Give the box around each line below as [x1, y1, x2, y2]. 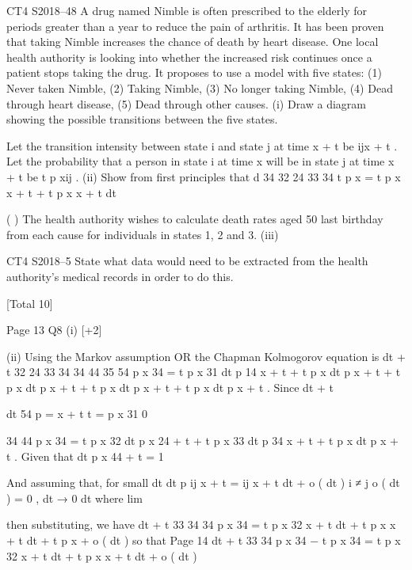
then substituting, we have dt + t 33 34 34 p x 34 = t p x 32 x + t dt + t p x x [6, 516, 396, 533]
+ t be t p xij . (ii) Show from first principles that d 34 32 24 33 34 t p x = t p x [6, 168, 401, 184]
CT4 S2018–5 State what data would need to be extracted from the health [6, 253, 368, 269]
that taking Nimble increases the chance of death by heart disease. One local [6, 33, 379, 50]
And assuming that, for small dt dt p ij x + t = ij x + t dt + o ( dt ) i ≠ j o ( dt [6, 474, 400, 491]
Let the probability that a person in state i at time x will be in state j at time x [6, 153, 395, 169]
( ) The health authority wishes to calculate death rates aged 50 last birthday [6, 211, 383, 227]
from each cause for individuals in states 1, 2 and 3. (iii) [6, 226, 279, 242]
